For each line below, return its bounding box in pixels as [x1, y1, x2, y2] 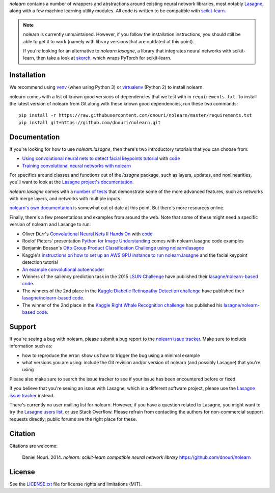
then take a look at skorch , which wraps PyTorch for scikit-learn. [36, 55, 172, 61]
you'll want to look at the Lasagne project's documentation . [9, 179, 134, 185]
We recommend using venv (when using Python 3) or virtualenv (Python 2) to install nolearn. [9, 84, 204, 90]
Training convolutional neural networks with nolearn [22, 162, 131, 169]
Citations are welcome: [9, 443, 58, 449]
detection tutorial [22, 259, 58, 265]
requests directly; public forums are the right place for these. [9, 416, 137, 422]
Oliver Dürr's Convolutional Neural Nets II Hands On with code [22, 231, 153, 237]
